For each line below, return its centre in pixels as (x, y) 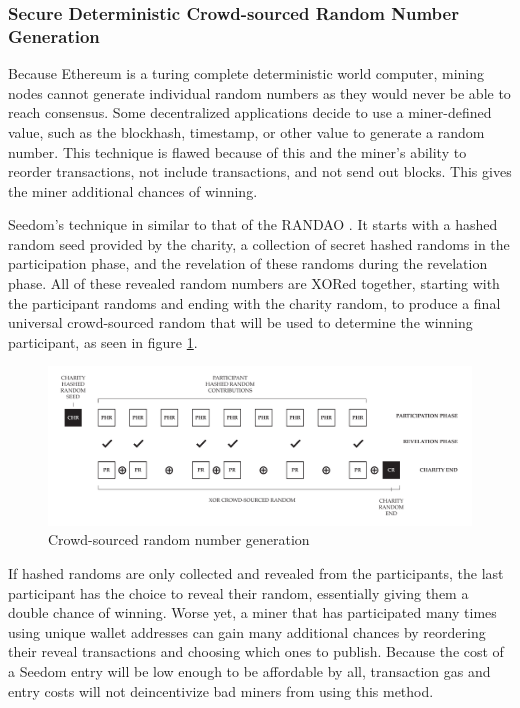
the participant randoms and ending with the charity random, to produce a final (254, 302)
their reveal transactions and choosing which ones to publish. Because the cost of (256, 651)
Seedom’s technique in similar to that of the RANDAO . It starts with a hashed (253, 224)
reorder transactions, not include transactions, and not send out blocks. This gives (260, 171)
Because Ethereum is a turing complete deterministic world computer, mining (246, 73)
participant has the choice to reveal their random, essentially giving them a (238, 592)
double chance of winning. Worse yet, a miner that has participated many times (252, 612)
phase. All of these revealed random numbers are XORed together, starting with (254, 283)
